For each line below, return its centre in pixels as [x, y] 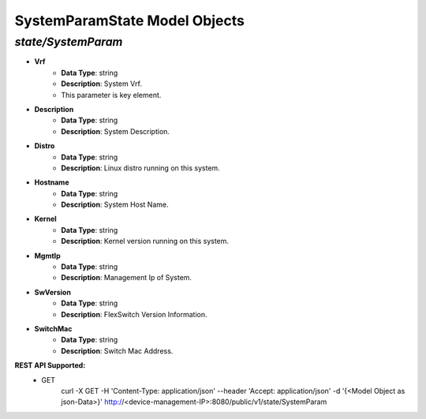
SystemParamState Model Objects [129, 21]
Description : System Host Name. [115, 204]
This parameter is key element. [111, 95]
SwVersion [52, 292]
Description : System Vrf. [101, 84]
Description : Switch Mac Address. [117, 350]
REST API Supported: [50, 365]
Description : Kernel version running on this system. [145, 241]
